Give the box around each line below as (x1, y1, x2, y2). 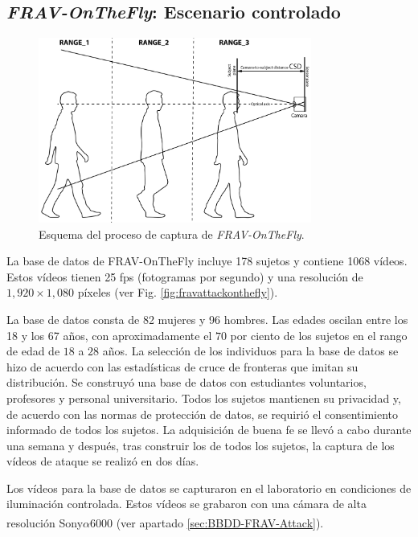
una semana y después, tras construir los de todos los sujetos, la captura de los (6, 437, 395, 453)
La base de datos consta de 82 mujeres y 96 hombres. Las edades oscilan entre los (6, 310, 408, 327)
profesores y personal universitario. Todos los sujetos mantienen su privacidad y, (6, 389, 401, 406)
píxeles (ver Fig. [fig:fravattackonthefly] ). (77, 284, 278, 301)
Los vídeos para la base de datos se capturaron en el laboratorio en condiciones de (6, 479, 412, 496)
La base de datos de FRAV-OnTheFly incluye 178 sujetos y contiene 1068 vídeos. (6, 252, 408, 269)
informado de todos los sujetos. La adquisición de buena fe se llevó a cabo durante (6, 421, 412, 438)
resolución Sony (6, 514, 84, 531)
